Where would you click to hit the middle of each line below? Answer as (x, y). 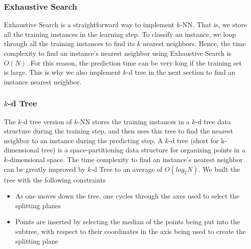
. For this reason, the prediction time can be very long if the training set (134, 62)
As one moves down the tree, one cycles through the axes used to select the (127, 196)
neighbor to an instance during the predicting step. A (84, 140)
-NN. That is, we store (213, 25)
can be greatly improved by (45, 169)
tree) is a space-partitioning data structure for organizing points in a (143, 150)
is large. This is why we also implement (62, 72)
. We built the (219, 169)
